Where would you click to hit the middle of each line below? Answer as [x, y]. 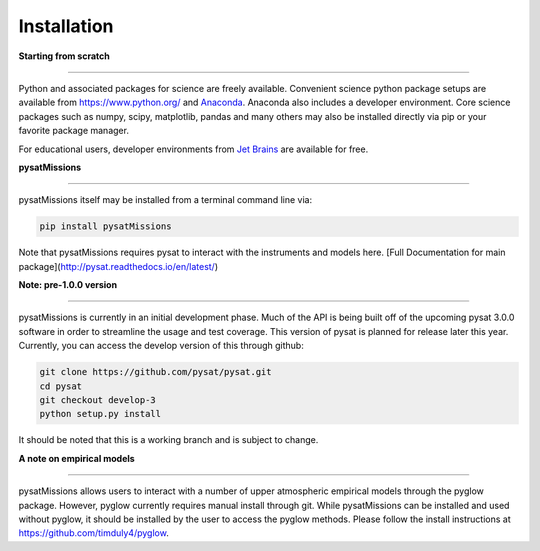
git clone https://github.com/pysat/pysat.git [155, 372]
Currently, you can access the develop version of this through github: [161, 346]
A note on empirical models [76, 458]
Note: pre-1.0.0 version [68, 285]
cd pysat [61, 386]
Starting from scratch [64, 56]
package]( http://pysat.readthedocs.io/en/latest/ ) [118, 266]
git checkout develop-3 [98, 399]
